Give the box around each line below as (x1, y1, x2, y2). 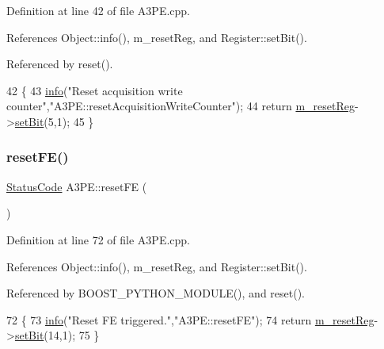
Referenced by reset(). (6, 56, 113, 72)
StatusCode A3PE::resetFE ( (6, 178, 147, 194)
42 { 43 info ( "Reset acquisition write (6, 82, 183, 98)
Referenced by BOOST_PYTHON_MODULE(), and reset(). (6, 285, 306, 301)
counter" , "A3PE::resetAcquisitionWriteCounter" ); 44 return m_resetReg (6, 98, 355, 114)
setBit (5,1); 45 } (14, 113, 94, 129)
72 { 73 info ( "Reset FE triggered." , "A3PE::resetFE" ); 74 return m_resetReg (6, 311, 374, 328)
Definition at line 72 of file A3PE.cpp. (6, 231, 191, 247)
